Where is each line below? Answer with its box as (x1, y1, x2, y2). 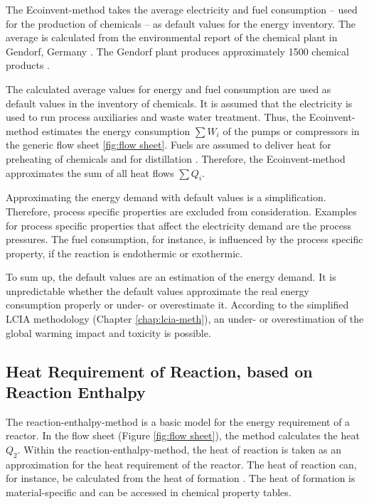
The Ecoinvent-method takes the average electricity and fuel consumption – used (6, 2, 358, 16)
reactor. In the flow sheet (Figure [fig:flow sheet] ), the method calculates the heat (6, 428, 360, 443)
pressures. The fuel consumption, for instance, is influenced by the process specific (6, 232, 363, 247)
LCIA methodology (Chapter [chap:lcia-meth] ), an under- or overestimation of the (6, 311, 364, 326)
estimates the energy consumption (41, 123, 191, 138)
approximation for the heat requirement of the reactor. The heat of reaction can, (6, 456, 357, 471)
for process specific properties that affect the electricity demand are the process (6, 218, 352, 232)
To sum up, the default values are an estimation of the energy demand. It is (6, 269, 336, 284)
